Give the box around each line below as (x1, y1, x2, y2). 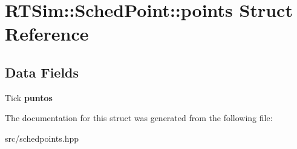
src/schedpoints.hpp (5, 131, 79, 144)
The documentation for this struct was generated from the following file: (5, 111, 273, 124)
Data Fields (5, 62, 79, 81)
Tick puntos (5, 91, 53, 104)
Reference (5, 21, 89, 46)
